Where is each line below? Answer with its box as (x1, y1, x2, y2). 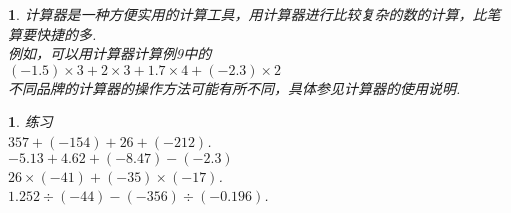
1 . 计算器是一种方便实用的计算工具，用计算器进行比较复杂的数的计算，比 (8, 4, 487, 24)
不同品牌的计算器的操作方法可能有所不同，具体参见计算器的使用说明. (8, 77, 461, 98)
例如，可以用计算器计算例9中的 (8, 43, 212, 64)
